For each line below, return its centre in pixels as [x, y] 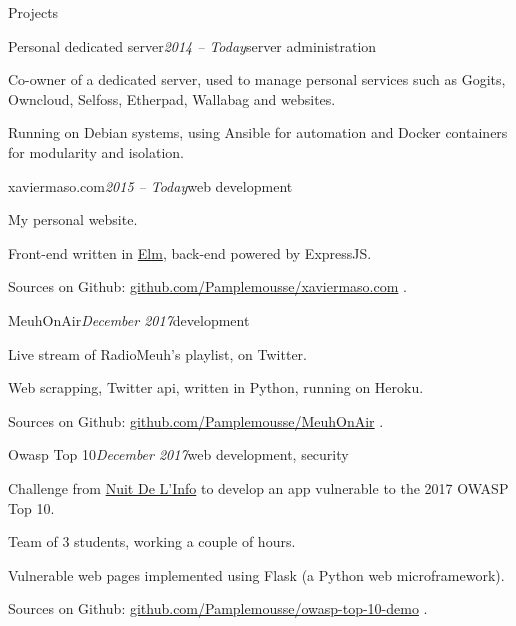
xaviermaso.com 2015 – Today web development [150, 185]
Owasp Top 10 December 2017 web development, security [178, 454]
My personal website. [73, 219]
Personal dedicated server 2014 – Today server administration [192, 45]
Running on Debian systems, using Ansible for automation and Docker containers [258, 132]
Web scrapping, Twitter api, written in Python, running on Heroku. [216, 387]
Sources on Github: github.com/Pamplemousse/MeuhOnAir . [196, 420]
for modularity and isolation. [96, 151]
